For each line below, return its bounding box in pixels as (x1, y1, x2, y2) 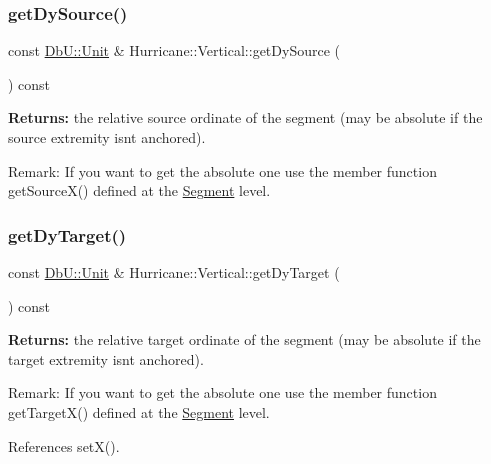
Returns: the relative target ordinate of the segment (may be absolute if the (8, 329, 481, 350)
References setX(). (8, 435, 120, 456)
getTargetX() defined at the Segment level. (8, 401, 270, 422)
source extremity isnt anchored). (8, 127, 206, 147)
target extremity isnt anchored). (8, 348, 204, 369)
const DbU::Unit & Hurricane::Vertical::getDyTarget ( (8, 262, 340, 282)
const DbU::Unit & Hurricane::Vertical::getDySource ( (8, 40, 341, 61)
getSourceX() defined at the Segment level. (8, 180, 271, 201)
